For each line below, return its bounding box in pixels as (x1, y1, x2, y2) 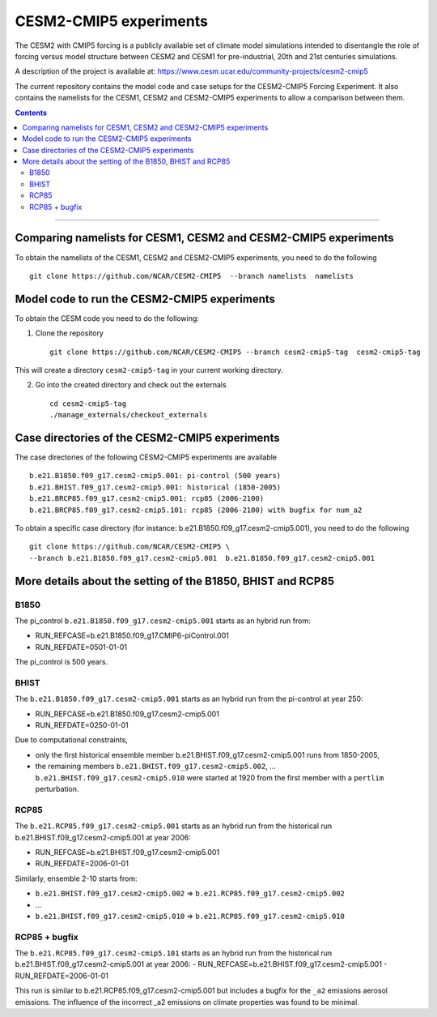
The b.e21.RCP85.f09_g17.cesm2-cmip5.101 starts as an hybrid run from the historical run (15, 948, 333, 958)
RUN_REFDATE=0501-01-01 (35, 642, 127, 652)
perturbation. (35, 784, 79, 794)
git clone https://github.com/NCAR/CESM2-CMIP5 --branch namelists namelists (29, 271, 354, 280)
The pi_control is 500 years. (15, 657, 108, 667)
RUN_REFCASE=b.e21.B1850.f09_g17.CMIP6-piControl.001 (35, 630, 230, 640)
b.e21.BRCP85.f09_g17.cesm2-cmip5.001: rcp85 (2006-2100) (29, 494, 265, 503)
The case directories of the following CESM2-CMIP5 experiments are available (15, 452, 278, 462)
